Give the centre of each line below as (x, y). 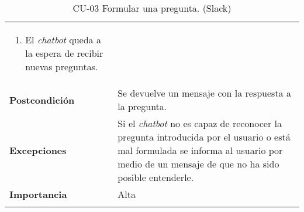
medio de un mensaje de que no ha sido (198, 164)
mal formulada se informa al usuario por (200, 150)
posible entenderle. (156, 177)
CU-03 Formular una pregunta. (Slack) (152, 8)
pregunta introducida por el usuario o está (204, 137)
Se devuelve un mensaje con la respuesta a (204, 93)
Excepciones (38, 150)
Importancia (38, 194)
